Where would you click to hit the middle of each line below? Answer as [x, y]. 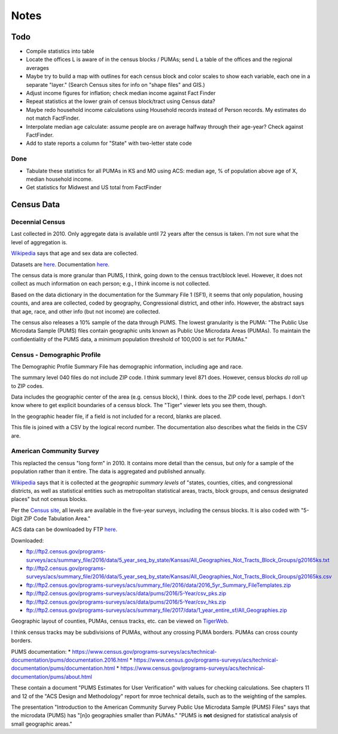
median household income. [60, 179]
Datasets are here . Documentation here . [60, 264]
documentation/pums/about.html [51, 677]
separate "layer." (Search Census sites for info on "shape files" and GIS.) [116, 84]
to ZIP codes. [28, 386]
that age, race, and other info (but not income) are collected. [86, 311]
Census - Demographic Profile [56, 354]
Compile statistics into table [60, 51]
